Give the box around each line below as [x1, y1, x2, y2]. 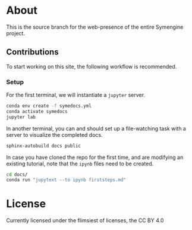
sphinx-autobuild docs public [6, 143, 81, 149]
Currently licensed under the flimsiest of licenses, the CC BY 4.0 [6, 217, 164, 224]
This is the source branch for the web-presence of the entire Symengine [6, 23, 184, 30]
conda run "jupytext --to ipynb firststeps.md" [6, 177, 127, 183]
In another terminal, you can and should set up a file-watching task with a [6, 125, 186, 132]
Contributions [6, 47, 59, 57]
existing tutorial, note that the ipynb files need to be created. [6, 160, 154, 167]
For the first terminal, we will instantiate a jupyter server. [6, 91, 146, 99]
